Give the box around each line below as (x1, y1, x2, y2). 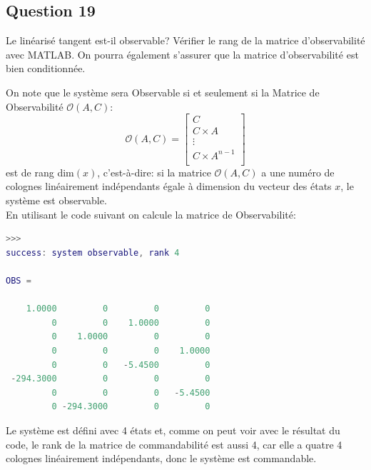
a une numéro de (261, 164, 335, 179)
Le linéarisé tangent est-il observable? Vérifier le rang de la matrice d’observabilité (6, 33, 365, 48)
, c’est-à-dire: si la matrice (97, 164, 211, 179)
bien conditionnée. (6, 61, 86, 76)
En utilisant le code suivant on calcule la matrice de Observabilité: (6, 206, 296, 221)
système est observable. (6, 193, 107, 208)
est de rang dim (6, 164, 74, 179)
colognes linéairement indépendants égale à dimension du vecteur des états (6, 179, 332, 194)
